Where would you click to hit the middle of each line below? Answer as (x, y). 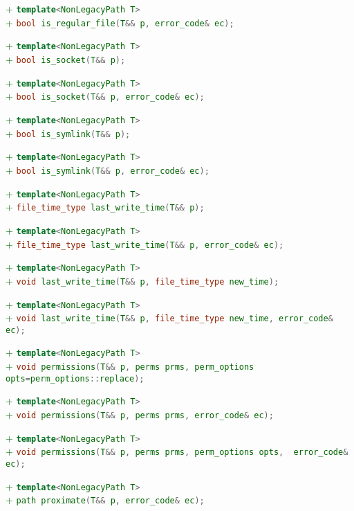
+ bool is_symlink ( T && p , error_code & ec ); (108, 169)
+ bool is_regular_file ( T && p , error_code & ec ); (120, 22)
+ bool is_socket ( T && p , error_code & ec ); (105, 96)
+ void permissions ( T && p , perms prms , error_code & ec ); (140, 414)
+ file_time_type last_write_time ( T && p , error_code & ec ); (145, 243)
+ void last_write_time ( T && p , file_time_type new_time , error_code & (169, 317)
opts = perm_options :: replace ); (75, 378)
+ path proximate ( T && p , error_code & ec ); (105, 500)
